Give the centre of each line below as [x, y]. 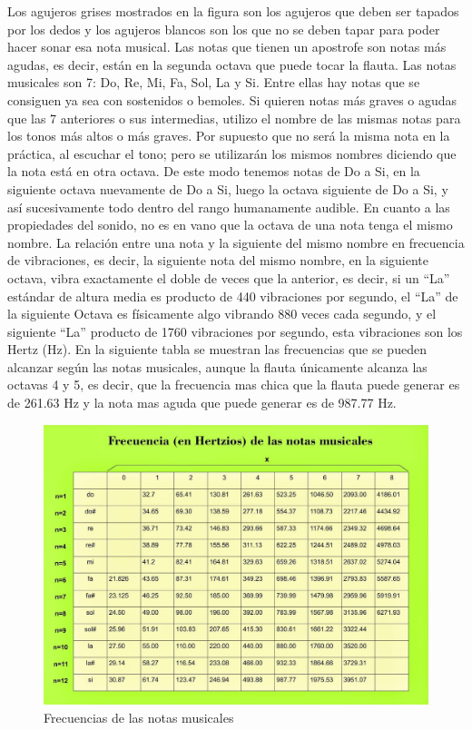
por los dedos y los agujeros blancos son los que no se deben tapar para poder [224, 29]
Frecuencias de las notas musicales [139, 717]
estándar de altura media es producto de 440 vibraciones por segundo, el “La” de [233, 296]
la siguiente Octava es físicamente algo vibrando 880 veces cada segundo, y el [222, 314]
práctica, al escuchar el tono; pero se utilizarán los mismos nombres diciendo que [232, 153]
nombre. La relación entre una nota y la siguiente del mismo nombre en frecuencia [236, 242]
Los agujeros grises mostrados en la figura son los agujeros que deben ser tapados [233, 11]
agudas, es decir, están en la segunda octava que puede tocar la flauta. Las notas [232, 64]
